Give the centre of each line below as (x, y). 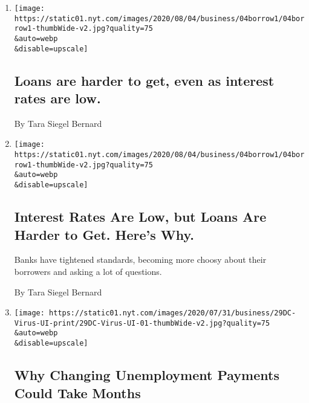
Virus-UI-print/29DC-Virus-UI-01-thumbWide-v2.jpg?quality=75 (142, 323)
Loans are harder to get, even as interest (144, 80)
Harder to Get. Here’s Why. (104, 234)
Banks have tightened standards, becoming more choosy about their (140, 260)
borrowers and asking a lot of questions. (88, 271)
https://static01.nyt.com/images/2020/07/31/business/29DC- (173, 313)
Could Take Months (77, 392)
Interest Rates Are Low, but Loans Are (140, 217)
